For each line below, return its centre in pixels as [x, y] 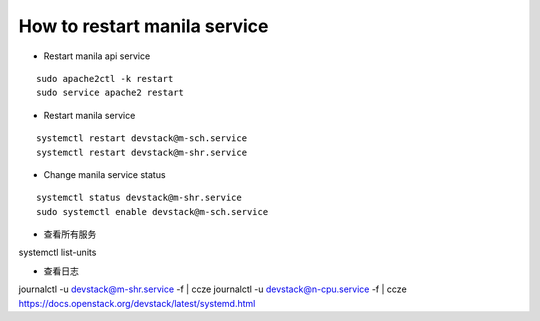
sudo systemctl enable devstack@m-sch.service [152, 211]
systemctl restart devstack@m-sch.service [142, 138]
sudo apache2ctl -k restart [105, 78]
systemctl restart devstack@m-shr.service [142, 152]
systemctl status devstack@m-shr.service [139, 198]
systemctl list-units [57, 252]
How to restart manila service [143, 26]
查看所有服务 [70, 234]
